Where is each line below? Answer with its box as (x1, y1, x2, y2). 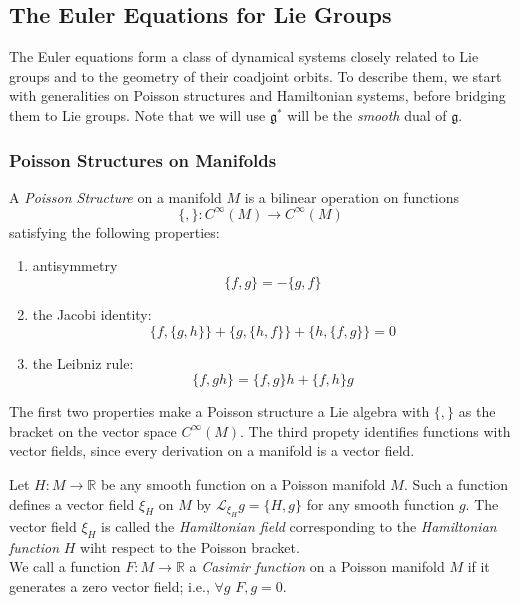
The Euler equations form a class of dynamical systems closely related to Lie (9, 46, 479, 67)
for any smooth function (306, 493, 455, 514)
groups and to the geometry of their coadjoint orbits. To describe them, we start (9, 65, 502, 86)
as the (458, 401, 496, 422)
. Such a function (403, 474, 509, 495)
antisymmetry (32, 255, 118, 276)
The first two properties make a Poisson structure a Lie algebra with (9, 401, 430, 422)
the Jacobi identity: (32, 304, 152, 325)
